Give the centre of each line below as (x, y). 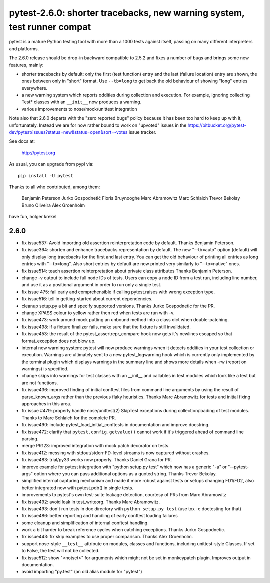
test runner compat (50, 27)
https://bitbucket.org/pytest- (217, 125)
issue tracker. (143, 132)
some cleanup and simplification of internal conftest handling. (85, 523)
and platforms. (24, 49)
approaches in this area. (47, 404)
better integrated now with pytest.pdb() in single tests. (78, 488)
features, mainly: (26, 65)
